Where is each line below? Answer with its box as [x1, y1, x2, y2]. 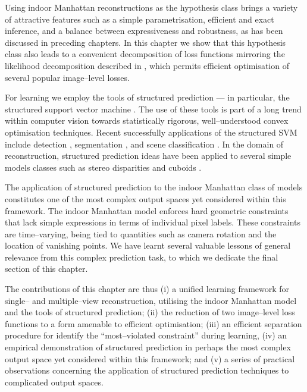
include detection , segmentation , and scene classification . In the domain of [5, 137, 284, 150]
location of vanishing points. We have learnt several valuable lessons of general [5, 239, 291, 252]
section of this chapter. [5, 262, 88, 275]
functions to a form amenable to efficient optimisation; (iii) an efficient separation [5, 317, 302, 330]
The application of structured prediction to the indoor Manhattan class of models [5, 181, 303, 193]
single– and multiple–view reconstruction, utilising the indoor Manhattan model [5, 294, 297, 306]
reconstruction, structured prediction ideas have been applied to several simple [5, 149, 292, 162]
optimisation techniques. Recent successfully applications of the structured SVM [5, 126, 297, 138]
